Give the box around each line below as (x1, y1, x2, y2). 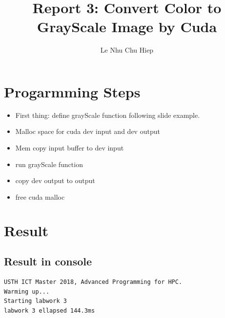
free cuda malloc (15, 191, 65, 202)
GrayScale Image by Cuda (37, 17, 217, 37)
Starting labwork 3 (4, 298, 67, 305)
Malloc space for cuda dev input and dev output (15, 126, 160, 136)
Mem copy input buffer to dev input (15, 143, 124, 153)
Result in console (4, 254, 92, 269)
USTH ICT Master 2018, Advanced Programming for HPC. (4, 278, 183, 285)
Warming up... (4, 288, 50, 295)
